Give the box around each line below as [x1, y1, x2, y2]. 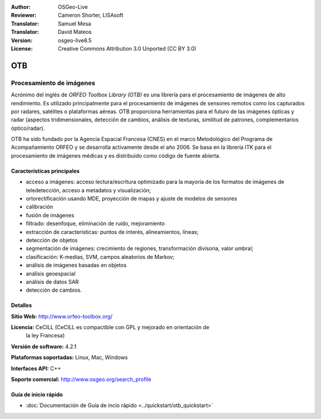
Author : [11, 4, 31, 10]
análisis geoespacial [26, 270, 75, 277]
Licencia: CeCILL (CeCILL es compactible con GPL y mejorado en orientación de [11, 324, 210, 331]
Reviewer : [11, 12, 37, 19]
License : [11, 45, 33, 52]
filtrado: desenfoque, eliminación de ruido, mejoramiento [26, 220, 165, 227]
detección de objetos [26, 236, 78, 243]
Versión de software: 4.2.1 [11, 343, 77, 350]
